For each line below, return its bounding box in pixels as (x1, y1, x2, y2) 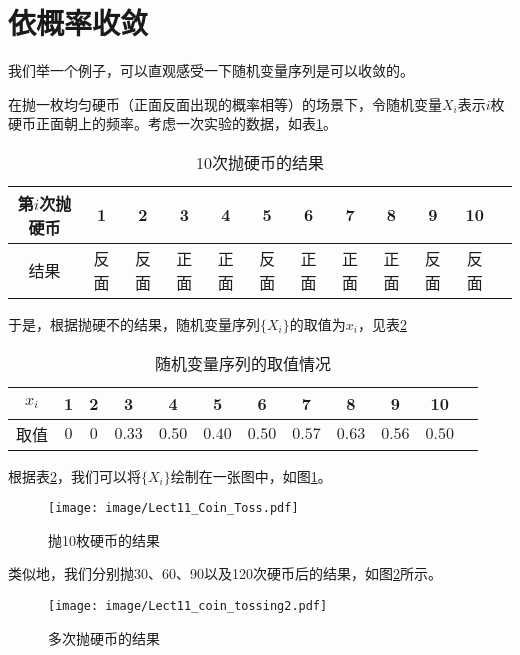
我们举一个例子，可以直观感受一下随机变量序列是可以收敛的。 (8, 60, 414, 81)
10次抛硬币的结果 (195, 150, 324, 174)
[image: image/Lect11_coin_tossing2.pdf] (48, 598, 328, 613)
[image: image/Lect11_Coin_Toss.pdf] (48, 501, 299, 516)
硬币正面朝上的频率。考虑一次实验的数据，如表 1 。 (8, 113, 337, 134)
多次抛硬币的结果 (48, 627, 160, 648)
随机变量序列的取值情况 (155, 351, 332, 375)
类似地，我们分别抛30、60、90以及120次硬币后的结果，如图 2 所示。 (8, 563, 442, 584)
